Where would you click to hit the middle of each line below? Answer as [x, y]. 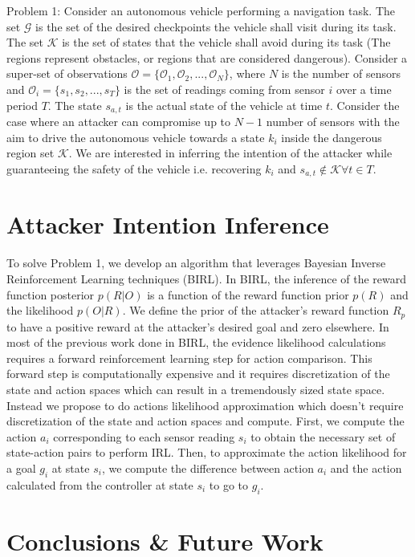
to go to [229, 484]
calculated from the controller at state [100, 484]
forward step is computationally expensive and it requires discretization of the [198, 374]
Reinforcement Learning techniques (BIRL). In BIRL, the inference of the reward [207, 278]
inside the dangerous [332, 137]
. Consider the [365, 105]
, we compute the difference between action [207, 468]
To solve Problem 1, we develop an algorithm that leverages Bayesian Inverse [196, 263]
